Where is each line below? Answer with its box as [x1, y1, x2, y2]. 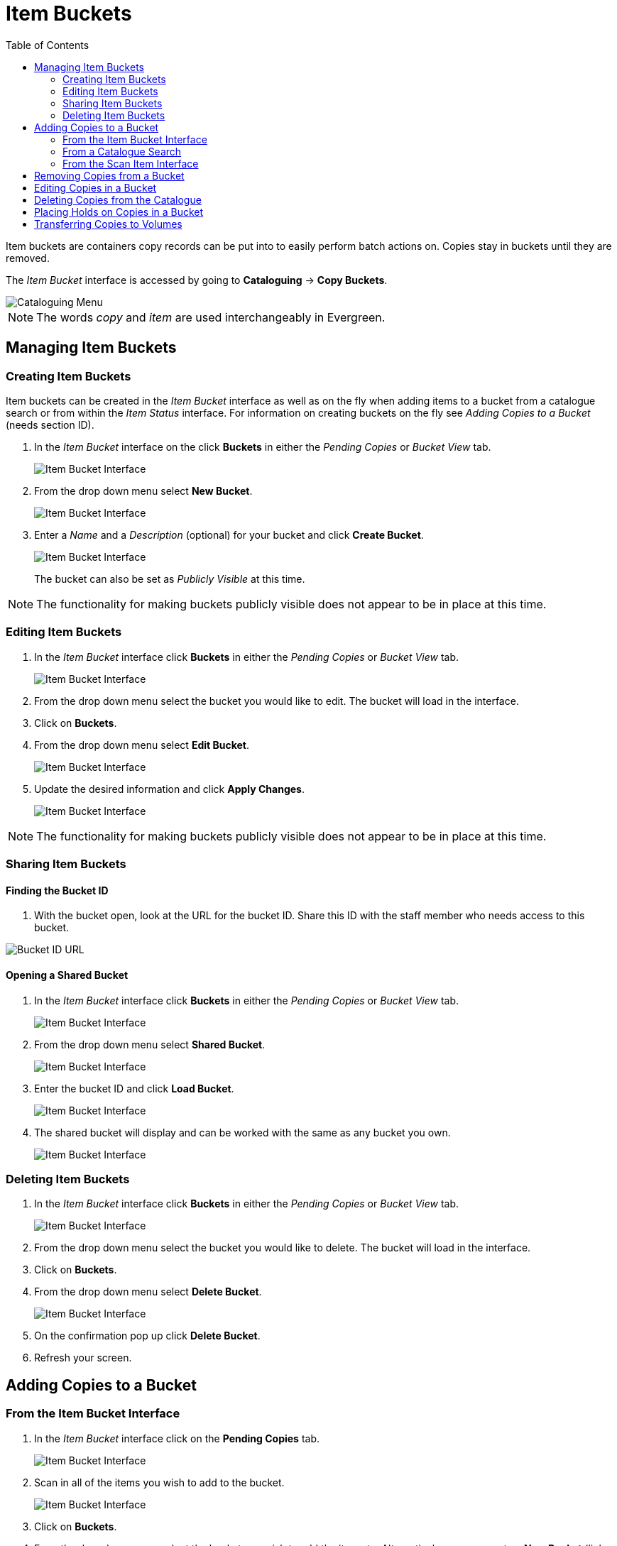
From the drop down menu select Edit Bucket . [34, 738, 249, 751]
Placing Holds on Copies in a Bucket [34, 205, 204, 218]
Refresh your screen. [34, 1352, 132, 1364]
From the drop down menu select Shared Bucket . [34, 1038, 266, 1051]
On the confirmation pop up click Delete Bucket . [34, 1330, 261, 1342]
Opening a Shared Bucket [6, 968, 129, 981]
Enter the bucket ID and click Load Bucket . [34, 1082, 234, 1095]
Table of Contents [6, 38, 89, 51]
